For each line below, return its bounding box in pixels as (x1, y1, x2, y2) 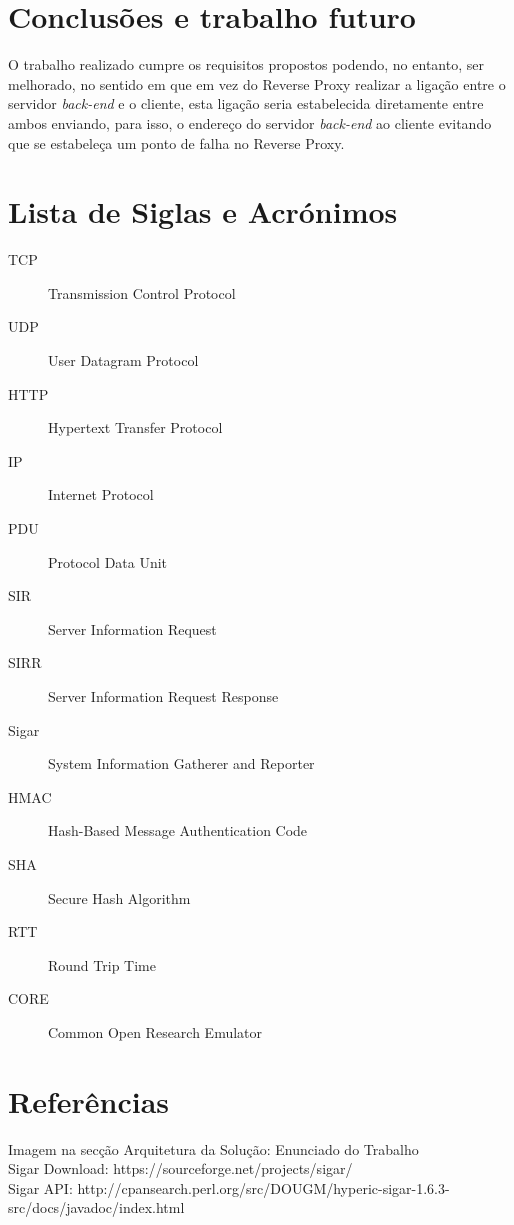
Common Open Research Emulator (48, 1021, 263, 1042)
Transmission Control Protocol (48, 282, 236, 303)
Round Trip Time (48, 954, 156, 975)
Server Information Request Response (48, 685, 279, 706)
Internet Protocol (48, 484, 154, 505)
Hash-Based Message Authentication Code (48, 820, 308, 841)
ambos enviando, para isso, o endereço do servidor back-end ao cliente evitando (8, 112, 492, 133)
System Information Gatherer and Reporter (48, 753, 315, 774)
